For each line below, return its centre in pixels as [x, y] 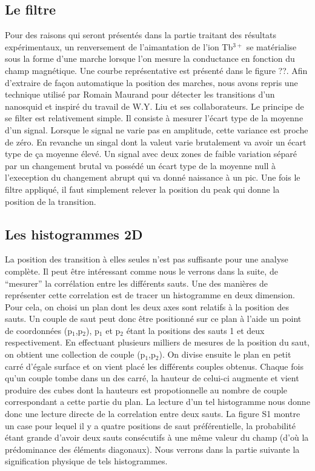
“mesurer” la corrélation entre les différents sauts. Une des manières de [136, 283]
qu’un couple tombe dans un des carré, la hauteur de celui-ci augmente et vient [152, 378]
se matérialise [271, 46]
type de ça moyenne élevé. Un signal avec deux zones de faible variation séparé [151, 154]
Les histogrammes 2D [74, 234]
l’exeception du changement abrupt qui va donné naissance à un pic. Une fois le [153, 177]
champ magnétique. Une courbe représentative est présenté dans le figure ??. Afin [156, 70]
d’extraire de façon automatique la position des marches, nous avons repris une [151, 82]
